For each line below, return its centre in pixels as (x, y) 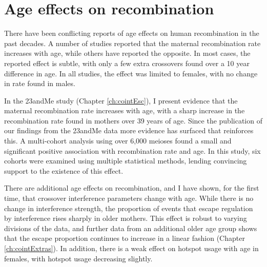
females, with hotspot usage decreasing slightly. (78, 258)
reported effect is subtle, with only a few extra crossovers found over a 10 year (127, 63)
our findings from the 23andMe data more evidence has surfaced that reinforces (129, 130)
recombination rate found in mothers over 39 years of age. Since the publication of (133, 120)
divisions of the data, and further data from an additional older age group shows (131, 228)
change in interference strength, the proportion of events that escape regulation (129, 208)
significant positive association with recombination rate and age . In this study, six (132, 150)
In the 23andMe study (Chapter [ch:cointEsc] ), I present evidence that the (121, 100)
